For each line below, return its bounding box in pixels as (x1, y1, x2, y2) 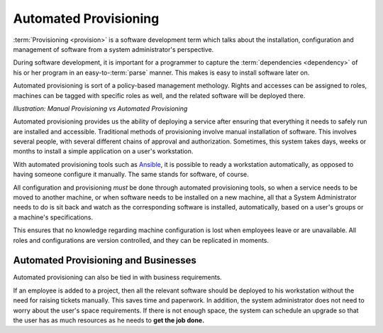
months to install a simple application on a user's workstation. (13, 147, 194, 155)
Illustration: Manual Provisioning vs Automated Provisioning (13, 104, 188, 113)
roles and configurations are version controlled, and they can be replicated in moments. (13, 236, 270, 244)
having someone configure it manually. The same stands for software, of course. (13, 170, 249, 179)
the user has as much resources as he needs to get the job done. (13, 316, 205, 324)
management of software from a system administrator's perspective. (13, 45, 214, 53)
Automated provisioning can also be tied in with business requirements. (13, 273, 223, 282)
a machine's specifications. (13, 213, 94, 222)
